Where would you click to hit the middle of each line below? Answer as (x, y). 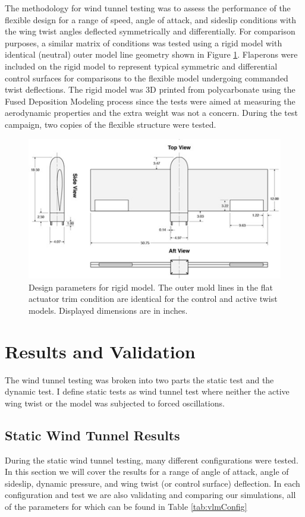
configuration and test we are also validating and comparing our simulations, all (150, 495)
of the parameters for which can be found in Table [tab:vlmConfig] (126, 506)
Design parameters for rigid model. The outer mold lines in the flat (151, 287)
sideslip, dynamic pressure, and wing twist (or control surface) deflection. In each (152, 483)
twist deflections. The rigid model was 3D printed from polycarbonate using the (150, 89)
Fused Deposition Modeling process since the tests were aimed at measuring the (150, 101)
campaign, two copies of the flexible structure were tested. (111, 124)
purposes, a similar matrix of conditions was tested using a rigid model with (144, 42)
